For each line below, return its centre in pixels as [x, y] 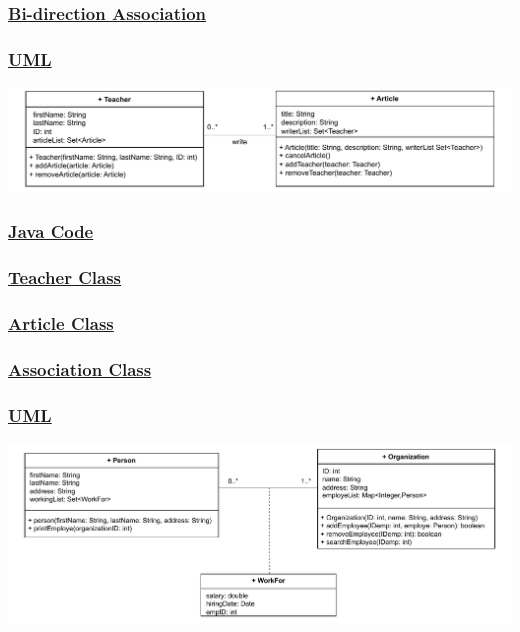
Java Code [51, 231]
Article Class [61, 323]
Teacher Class [65, 277]
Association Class [80, 368]
